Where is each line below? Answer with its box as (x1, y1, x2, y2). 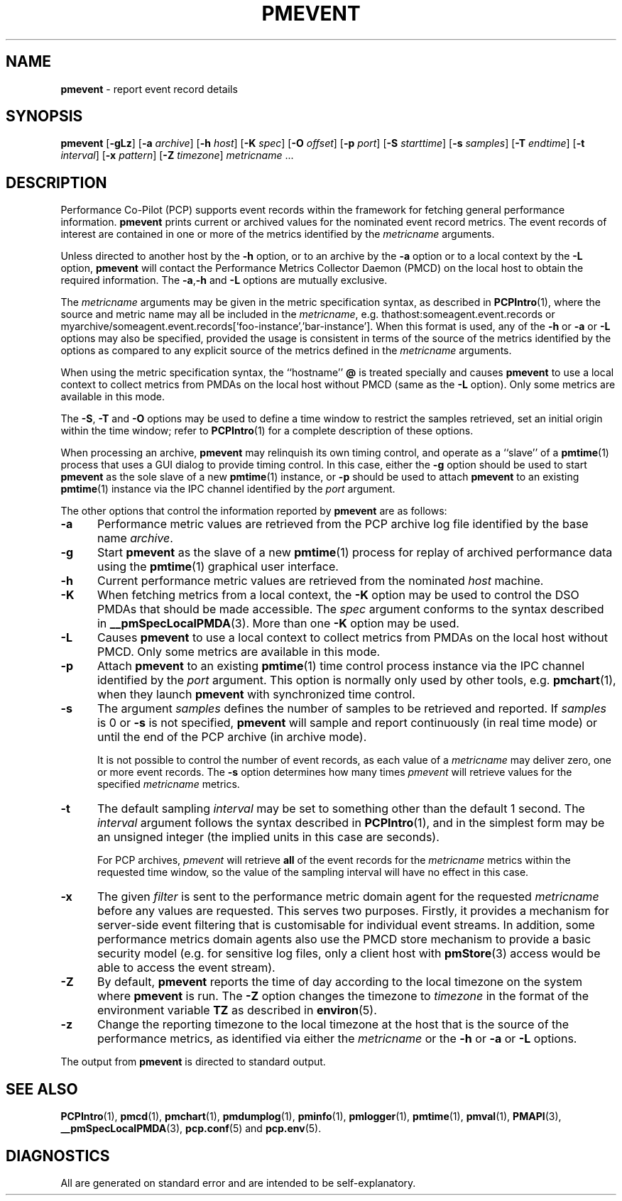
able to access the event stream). (97, 960, 275, 975)
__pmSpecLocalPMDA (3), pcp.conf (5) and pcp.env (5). (60, 1122, 322, 1135)
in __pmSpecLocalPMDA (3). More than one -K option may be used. (97, 616, 459, 631)
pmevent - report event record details (60, 82, 238, 95)
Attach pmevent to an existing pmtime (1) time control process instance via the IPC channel (97, 659, 585, 674)
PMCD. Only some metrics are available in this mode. (97, 645, 381, 659)
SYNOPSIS (6, 107, 83, 126)
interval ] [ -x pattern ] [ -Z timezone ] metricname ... (60, 149, 294, 162)
